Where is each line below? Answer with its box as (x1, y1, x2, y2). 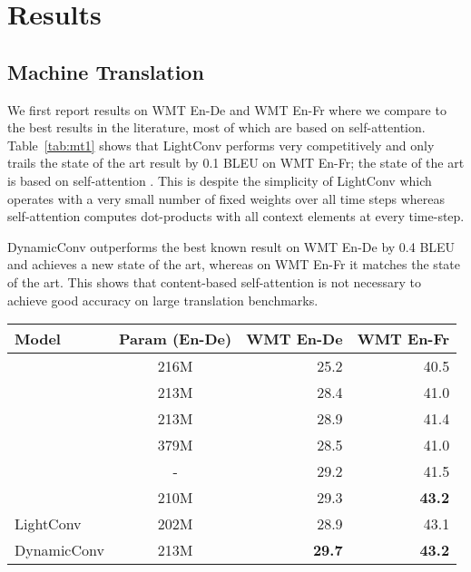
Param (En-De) (118, 328, 232, 350)
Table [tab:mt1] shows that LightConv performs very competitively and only (7, 135, 435, 154)
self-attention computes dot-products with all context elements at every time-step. (7, 207, 465, 226)
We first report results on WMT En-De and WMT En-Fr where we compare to (7, 100, 446, 119)
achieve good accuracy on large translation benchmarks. (7, 290, 319, 309)
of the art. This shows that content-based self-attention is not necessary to (7, 272, 422, 291)
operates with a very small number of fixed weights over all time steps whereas (7, 189, 446, 208)
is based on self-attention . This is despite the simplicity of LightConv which (7, 170, 432, 189)
